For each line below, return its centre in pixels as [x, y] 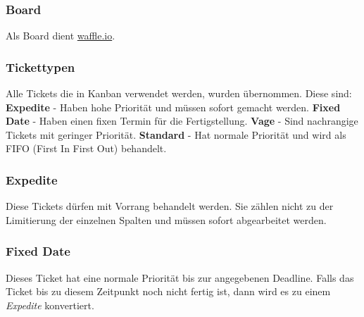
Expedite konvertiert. [50, 305]
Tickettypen [40, 67]
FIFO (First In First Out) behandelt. [86, 148]
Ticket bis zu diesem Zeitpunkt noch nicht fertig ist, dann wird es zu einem [168, 291]
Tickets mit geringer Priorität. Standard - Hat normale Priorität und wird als [176, 134]
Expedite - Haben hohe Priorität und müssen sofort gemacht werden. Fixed [173, 107]
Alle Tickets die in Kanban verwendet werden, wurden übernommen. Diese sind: [179, 93]
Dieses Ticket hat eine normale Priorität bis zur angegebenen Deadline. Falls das [180, 277]
